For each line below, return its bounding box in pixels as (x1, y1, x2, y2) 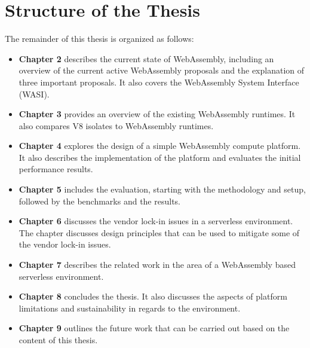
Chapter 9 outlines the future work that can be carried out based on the (19, 322, 290, 334)
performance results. (19, 163, 93, 175)
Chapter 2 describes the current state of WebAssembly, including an (19, 52, 274, 65)
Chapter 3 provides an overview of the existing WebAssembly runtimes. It (19, 108, 296, 120)
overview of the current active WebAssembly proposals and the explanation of (19, 64, 305, 77)
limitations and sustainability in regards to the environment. (19, 301, 241, 314)
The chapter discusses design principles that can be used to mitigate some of (19, 226, 300, 239)
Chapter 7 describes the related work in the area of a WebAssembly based (19, 258, 296, 271)
